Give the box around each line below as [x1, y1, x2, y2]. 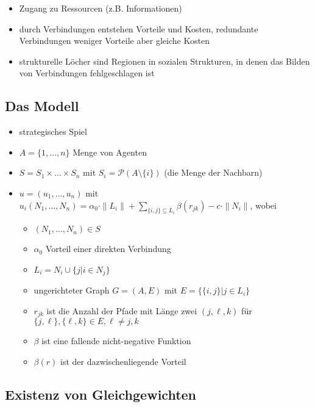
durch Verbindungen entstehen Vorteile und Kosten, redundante [19, 22, 258, 35]
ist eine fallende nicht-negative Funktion [41, 334, 191, 347]
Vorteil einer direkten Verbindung [45, 242, 171, 255]
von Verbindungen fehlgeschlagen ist [19, 67, 155, 79]
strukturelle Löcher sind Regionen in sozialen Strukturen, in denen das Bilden [19, 54, 310, 67]
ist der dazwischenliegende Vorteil [60, 355, 186, 368]
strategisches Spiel [19, 125, 87, 138]
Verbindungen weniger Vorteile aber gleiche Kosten [19, 34, 210, 47]
